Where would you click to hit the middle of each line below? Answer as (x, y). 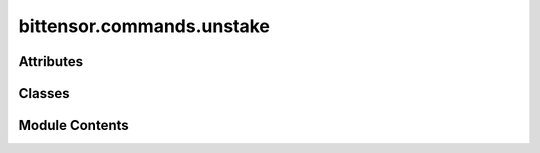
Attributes (51, 61)
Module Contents (73, 125)
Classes (44, 93)
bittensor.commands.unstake (144, 26)
